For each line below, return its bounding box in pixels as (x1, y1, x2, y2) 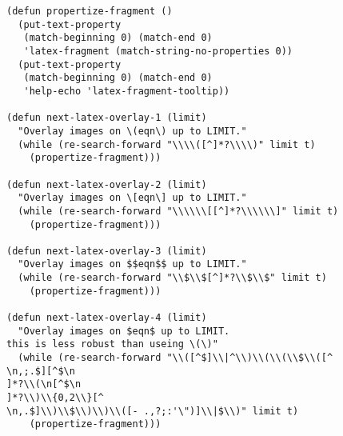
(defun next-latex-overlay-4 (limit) (6, 312, 207, 324)
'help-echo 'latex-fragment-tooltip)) (23, 85, 230, 97)
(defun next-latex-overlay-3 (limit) (6, 245, 207, 257)
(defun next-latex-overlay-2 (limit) (6, 178, 207, 190)
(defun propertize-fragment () (6, 6, 173, 17)
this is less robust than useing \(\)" (6, 338, 218, 350)
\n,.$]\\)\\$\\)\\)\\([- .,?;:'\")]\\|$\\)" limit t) (6, 405, 299, 417)
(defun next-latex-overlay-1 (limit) (6, 112, 207, 124)
